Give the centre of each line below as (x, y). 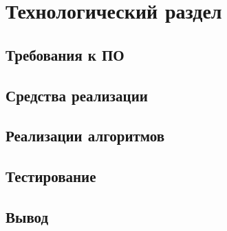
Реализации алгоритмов (85, 135)
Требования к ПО (65, 54)
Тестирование (51, 176)
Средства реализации (77, 95)
